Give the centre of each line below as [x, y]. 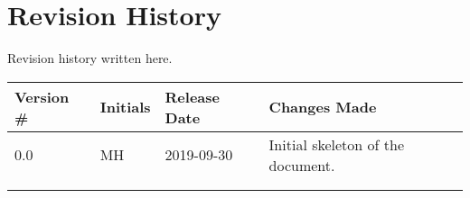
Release [192, 96]
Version [42, 96]
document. [302, 165]
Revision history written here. [90, 58]
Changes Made [323, 107]
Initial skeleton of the [337, 144]
